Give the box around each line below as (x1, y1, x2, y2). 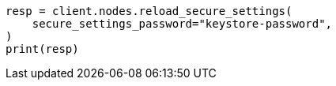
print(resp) (6, 43, 79, 55)
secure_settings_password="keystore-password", (32, 17, 333, 30)
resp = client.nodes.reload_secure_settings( (6, 5, 293, 17)
